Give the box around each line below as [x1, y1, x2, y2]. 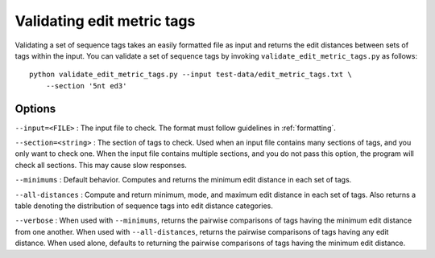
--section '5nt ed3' [45, 81, 127, 90]
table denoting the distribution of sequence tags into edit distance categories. [14, 201, 273, 211]
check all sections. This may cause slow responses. [14, 160, 187, 170]
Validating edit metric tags [14, 12, 196, 30]
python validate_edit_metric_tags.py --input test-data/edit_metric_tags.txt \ [29, 70, 352, 80]
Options [14, 101, 56, 116]
